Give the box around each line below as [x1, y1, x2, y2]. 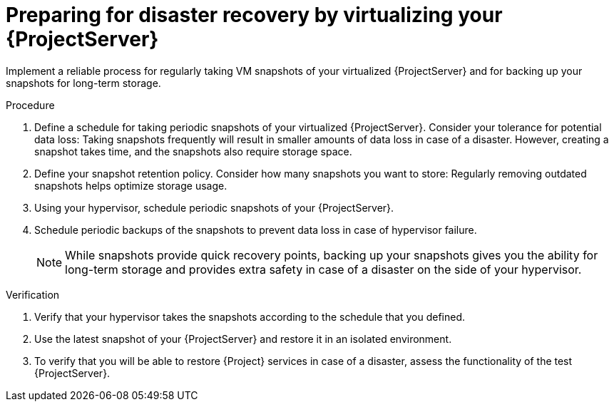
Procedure [6, 98, 55, 111]
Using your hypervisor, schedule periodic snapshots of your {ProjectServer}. [34, 201, 394, 214]
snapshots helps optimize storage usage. [34, 179, 227, 192]
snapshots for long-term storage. [6, 76, 161, 89]
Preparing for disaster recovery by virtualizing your [6, 3, 503, 27]
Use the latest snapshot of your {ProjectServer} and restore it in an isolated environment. [34, 332, 452, 345]
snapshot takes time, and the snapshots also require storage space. [34, 145, 352, 158]
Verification [6, 288, 60, 301]
